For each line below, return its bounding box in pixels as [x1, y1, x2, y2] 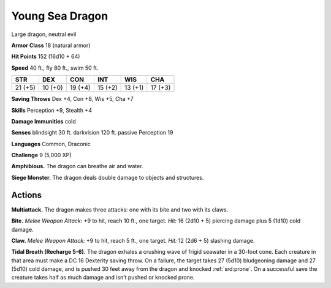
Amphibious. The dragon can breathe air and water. [11, 163, 143, 170]
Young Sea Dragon [11, 9, 108, 23]
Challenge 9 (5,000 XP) [11, 152, 72, 159]
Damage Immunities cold [11, 117, 76, 125]
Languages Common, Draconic [11, 140, 91, 147]
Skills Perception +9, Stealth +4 [11, 106, 92, 114]
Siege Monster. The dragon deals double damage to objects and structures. [11, 174, 204, 181]
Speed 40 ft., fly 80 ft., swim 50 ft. [11, 64, 99, 72]
